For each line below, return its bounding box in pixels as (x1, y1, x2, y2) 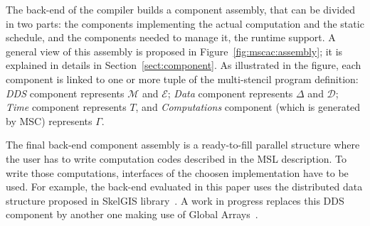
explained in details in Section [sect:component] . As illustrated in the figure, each (6, 58, 361, 72)
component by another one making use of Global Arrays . (6, 207, 258, 222)
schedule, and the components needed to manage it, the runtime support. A (6, 30, 336, 45)
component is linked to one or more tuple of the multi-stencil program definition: (6, 71, 359, 86)
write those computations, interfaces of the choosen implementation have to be (6, 165, 349, 180)
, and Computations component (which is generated (135, 99, 361, 114)
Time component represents (6, 99, 127, 114)
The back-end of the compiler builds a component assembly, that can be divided (6, 2, 356, 16)
